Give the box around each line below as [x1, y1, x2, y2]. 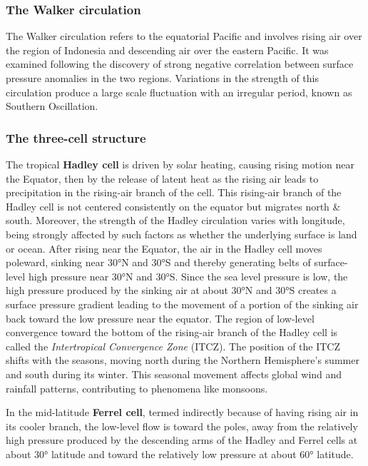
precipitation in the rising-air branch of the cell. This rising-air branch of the [6, 185, 342, 200]
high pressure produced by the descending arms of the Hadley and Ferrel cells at [6, 432, 358, 447]
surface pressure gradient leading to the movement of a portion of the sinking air [6, 296, 359, 311]
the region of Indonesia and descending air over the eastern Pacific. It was [6, 42, 329, 57]
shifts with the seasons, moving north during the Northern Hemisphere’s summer [6, 353, 359, 368]
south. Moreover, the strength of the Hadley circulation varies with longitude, [6, 213, 345, 228]
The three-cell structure [6, 128, 146, 146]
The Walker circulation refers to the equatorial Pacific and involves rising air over [6, 29, 362, 44]
